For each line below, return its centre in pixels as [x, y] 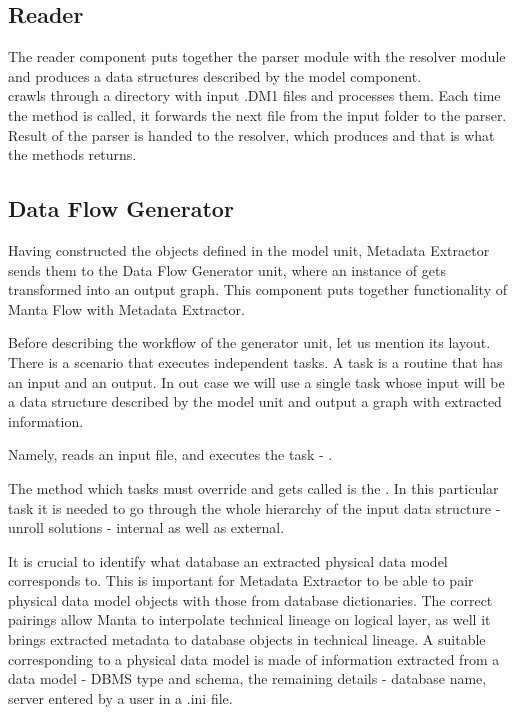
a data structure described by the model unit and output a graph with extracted [255, 401]
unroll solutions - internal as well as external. [146, 527]
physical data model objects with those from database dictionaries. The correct [250, 599]
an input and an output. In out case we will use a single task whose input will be [256, 381]
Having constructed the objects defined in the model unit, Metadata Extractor [249, 249]
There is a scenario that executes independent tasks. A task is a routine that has [255, 361]
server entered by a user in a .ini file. [120, 697]
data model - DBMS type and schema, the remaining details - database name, [247, 678]
